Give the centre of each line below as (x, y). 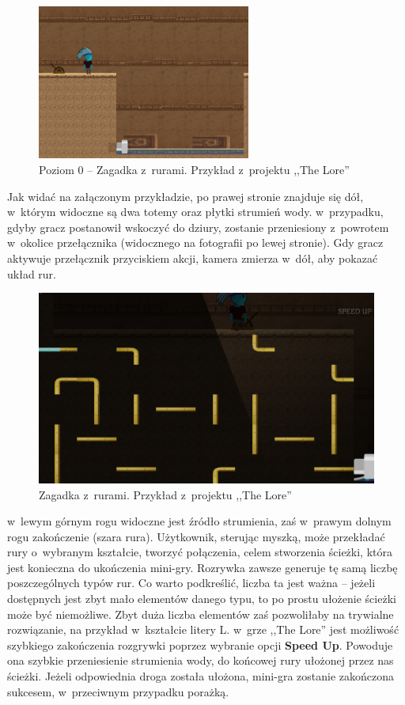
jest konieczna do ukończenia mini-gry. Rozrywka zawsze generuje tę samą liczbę (202, 567)
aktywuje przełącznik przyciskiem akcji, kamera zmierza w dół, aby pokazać (193, 258)
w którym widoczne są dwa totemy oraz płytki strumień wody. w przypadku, (195, 212)
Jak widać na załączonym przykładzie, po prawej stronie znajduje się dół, (185, 196)
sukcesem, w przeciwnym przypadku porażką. (118, 691)
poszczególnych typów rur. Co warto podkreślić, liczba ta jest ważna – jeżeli (191, 583)
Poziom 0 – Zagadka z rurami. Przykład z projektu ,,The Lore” (194, 170)
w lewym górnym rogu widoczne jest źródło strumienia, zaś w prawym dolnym (199, 521)
